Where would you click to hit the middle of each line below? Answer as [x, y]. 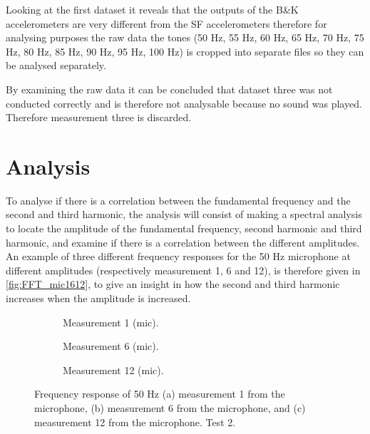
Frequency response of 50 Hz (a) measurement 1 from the [160, 394]
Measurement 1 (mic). [111, 322]
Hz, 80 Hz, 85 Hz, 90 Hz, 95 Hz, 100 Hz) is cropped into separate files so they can [185, 51]
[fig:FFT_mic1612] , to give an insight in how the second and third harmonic [173, 284]
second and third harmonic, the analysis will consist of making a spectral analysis [184, 214]
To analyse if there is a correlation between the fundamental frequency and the [178, 200]
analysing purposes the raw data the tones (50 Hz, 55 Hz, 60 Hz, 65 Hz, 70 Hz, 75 [185, 37]
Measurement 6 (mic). [111, 346]
